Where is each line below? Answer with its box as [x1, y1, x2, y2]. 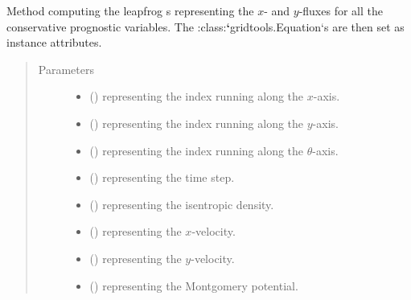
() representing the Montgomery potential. [89, 277, 298, 294]
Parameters [38, 60, 94, 77]
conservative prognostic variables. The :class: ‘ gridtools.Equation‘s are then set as [6, 18, 405, 35]
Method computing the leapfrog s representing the [6, 2, 254, 18]
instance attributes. [6, 34, 102, 51]
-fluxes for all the [298, 2, 383, 18]
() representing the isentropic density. [89, 195, 274, 212]
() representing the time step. [89, 169, 235, 186]
